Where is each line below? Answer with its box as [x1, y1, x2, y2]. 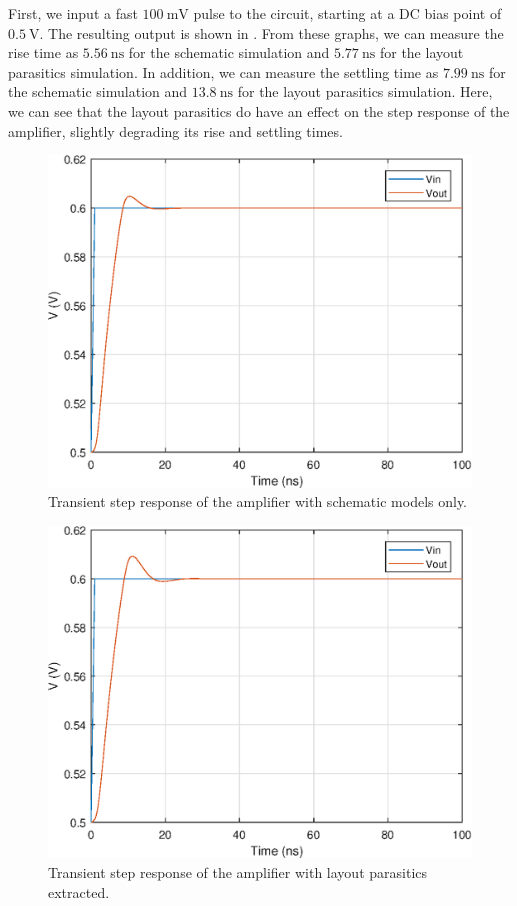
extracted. [48, 881, 110, 902]
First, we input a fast [8, 3, 138, 23]
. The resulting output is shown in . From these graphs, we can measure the [39, 22, 504, 43]
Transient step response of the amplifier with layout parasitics [48, 861, 428, 882]
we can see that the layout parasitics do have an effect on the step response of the [8, 100, 510, 121]
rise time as [8, 42, 79, 63]
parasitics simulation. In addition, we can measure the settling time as [8, 61, 439, 82]
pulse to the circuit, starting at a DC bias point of [193, 3, 502, 23]
